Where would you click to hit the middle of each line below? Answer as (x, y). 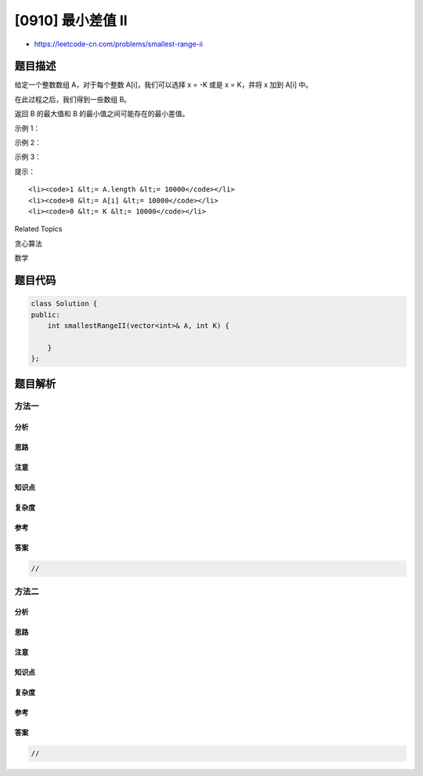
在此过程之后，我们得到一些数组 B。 (73, 99)
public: (45, 315)
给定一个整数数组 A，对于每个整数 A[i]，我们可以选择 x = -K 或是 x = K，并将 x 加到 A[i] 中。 (164, 85)
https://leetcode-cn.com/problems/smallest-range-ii (119, 44)
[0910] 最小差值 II (71, 20)
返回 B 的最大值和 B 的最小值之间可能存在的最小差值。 (102, 114)
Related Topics (38, 229)
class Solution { (64, 304)
